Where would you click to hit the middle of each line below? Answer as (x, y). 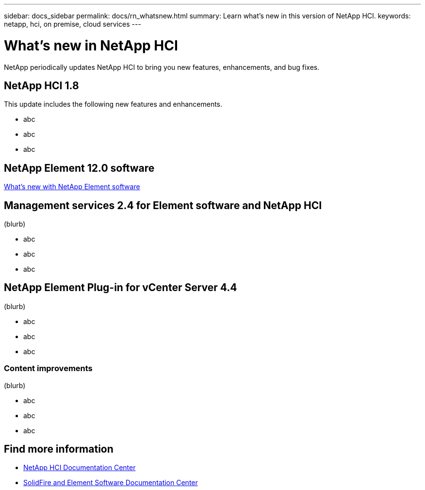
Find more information (59, 449)
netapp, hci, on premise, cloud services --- (73, 24)
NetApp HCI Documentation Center (80, 468)
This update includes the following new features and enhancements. (113, 104)
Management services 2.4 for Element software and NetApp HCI (163, 205)
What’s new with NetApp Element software (72, 187)
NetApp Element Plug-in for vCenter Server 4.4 (121, 288)
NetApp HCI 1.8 (41, 85)
